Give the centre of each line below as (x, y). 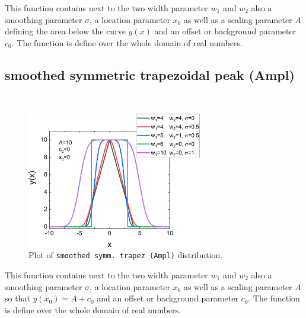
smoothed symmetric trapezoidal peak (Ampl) (150, 74)
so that (17, 298)
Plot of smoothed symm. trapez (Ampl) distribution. (126, 255)
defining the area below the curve (65, 31)
